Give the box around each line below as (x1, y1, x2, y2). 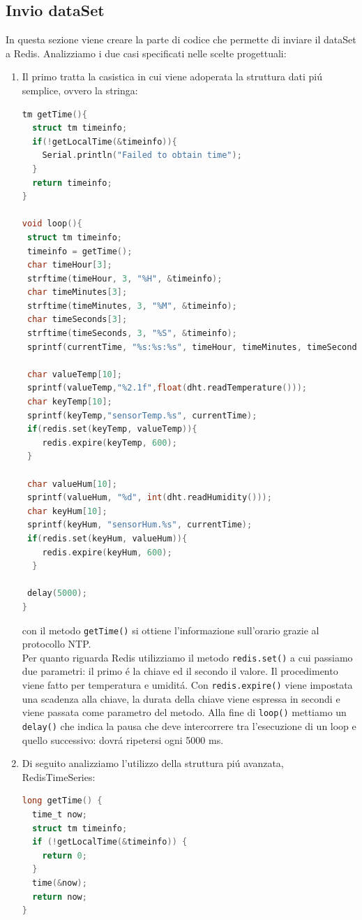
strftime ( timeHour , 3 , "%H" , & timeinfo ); (27, 273, 223, 284)
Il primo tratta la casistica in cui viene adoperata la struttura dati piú (22, 69, 322, 84)
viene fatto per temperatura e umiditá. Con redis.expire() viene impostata (22, 678, 353, 692)
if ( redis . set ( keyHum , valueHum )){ (27, 533, 188, 543)
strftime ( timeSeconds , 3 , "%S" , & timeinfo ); (27, 328, 237, 339)
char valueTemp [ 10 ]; (27, 369, 123, 379)
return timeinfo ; (32, 177, 112, 188)
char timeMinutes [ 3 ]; (27, 287, 128, 298)
